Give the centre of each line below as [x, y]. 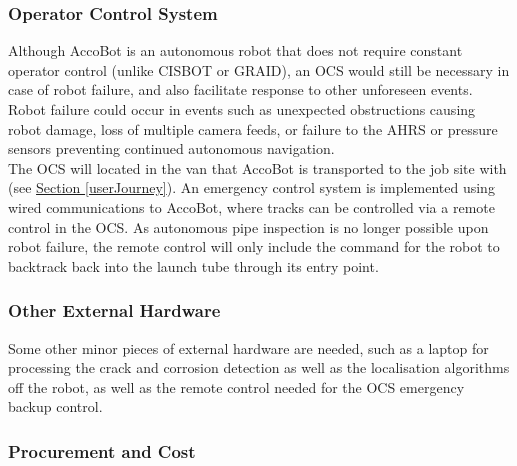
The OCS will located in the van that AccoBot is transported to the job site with [257, 167]
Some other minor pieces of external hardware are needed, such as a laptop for [248, 347]
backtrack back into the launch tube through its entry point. [193, 265]
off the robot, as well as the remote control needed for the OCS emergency [236, 386]
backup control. [55, 406]
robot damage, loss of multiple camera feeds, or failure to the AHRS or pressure [253, 128]
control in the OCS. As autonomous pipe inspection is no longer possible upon [248, 226]
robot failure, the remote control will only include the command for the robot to [254, 246]
